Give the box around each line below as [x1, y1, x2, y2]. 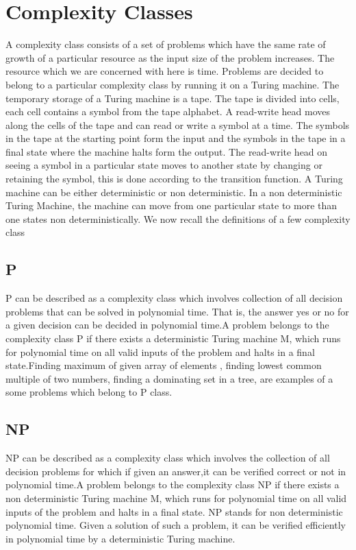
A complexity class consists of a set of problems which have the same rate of [5, 37, 326, 51]
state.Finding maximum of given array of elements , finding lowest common [5, 358, 322, 372]
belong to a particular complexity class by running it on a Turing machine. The [5, 77, 340, 91]
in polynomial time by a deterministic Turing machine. [5, 531, 236, 545]
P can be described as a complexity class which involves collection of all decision [5, 291, 343, 305]
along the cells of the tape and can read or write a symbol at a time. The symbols [5, 117, 350, 132]
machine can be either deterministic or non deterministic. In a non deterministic [5, 184, 342, 199]
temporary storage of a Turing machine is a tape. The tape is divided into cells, [5, 91, 340, 105]
